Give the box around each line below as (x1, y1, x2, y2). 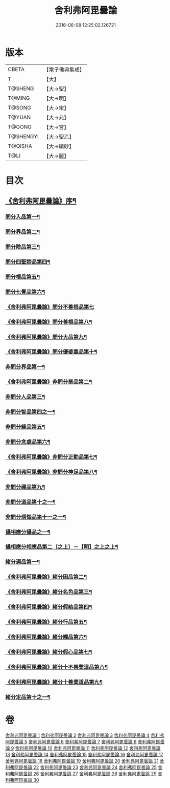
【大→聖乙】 (43, 133, 75, 140)
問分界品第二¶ (5, 228, 40, 235)
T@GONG (8, 123, 32, 130)
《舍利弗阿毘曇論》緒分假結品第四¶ (5, 603, 92, 610)
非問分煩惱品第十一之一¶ (5, 513, 66, 520)
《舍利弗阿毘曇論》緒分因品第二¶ (5, 574, 87, 581)
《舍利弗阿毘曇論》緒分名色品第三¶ (5, 588, 92, 596)
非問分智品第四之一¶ (5, 408, 56, 415)
